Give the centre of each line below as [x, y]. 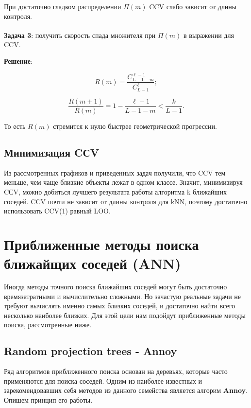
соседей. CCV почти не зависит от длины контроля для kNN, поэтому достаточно [126, 201]
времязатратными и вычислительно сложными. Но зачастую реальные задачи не [123, 296]
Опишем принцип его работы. [48, 400]
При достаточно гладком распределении [63, 6]
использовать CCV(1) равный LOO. [57, 211]
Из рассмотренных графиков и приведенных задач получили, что [100, 172]
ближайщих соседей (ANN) [92, 263]
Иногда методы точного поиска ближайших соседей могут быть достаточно [116, 287]
